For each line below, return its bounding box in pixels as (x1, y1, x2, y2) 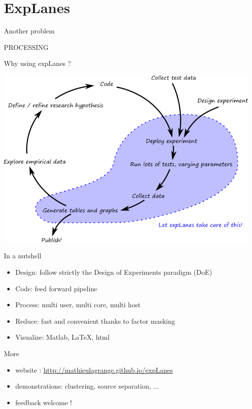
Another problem (4, 26, 55, 36)
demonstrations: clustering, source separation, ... (15, 381, 159, 391)
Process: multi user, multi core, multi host (15, 299, 141, 310)
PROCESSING (4, 42, 49, 52)
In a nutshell (4, 251, 42, 261)
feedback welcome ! (15, 397, 72, 407)
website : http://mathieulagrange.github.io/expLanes (15, 364, 173, 375)
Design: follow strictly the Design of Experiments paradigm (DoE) (15, 267, 212, 277)
